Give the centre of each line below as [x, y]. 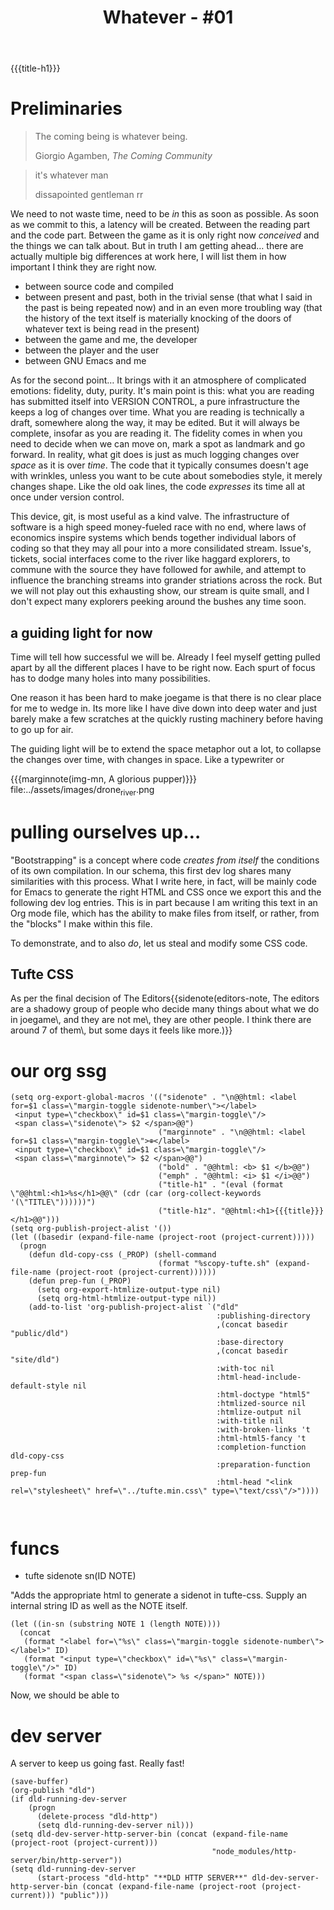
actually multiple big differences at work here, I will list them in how [148, 257]
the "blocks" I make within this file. [81, 923]
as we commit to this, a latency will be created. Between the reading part [160, 225]
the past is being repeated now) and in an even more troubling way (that [173, 308]
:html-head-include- [259, 1377]
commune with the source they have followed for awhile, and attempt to [158, 570]
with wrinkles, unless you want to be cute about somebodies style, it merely [166, 476]
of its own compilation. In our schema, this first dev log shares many [151, 870]
